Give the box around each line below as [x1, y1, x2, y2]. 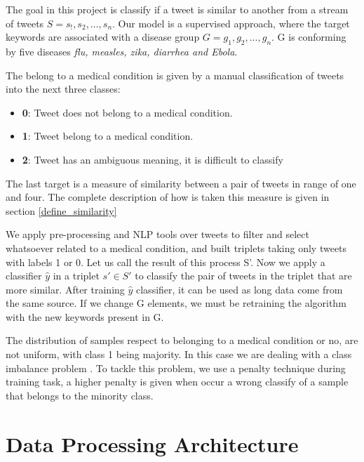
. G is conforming [271, 29, 346, 44]
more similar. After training [6, 282, 125, 296]
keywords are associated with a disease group [6, 29, 200, 44]
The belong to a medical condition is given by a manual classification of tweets [6, 67, 344, 82]
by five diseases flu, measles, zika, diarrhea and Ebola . [6, 44, 238, 58]
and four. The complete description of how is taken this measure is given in [6, 190, 330, 204]
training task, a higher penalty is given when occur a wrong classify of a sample [6, 374, 349, 389]
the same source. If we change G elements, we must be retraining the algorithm [6, 296, 346, 310]
